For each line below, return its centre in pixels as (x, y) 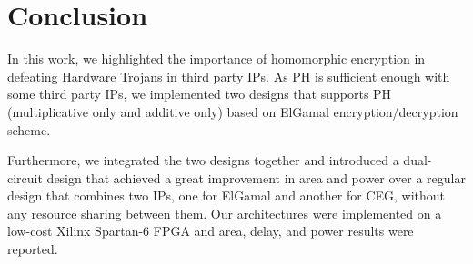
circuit (25, 177)
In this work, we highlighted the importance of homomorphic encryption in (216, 59)
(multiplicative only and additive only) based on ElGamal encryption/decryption (233, 111)
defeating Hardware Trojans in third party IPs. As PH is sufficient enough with (229, 76)
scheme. (29, 129)
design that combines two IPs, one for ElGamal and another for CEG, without (226, 196)
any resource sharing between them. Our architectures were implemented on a (225, 213)
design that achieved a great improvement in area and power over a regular (256, 177)
